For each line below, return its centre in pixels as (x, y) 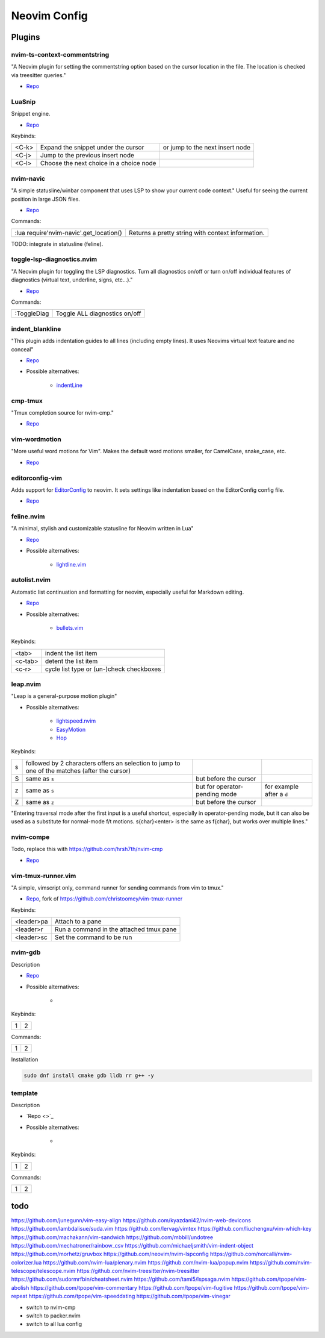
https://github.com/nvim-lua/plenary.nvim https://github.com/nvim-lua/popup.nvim (146, 1262)
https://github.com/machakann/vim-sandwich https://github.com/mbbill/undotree (112, 1237)
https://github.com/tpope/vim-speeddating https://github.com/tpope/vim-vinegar (130, 1296)
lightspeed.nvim (76, 721)
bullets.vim (70, 627)
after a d (277, 794)
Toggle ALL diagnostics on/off (98, 313)
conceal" (22, 349)
